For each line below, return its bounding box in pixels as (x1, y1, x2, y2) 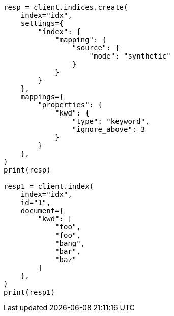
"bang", (55, 239, 85, 247)
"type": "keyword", (72, 117, 150, 125)
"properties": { (38, 101, 102, 109)
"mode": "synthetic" (89, 52, 171, 60)
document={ (20, 207, 64, 215)
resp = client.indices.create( (4, 3, 128, 11)
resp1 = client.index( (4, 182, 94, 190)
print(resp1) (4, 288, 55, 296)
